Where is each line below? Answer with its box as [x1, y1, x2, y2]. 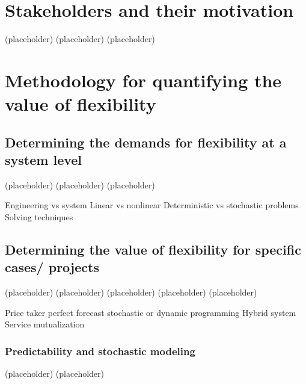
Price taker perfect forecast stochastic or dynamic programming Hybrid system [5, 306, 296, 318]
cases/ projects [5, 258, 99, 276]
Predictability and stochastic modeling [5, 343, 195, 358]
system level [5, 150, 82, 169]
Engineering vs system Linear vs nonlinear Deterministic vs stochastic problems [5, 199, 299, 211]
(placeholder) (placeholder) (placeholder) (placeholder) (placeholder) [5, 286, 257, 299]
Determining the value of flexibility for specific [5, 240, 301, 259]
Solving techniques [5, 211, 73, 223]
